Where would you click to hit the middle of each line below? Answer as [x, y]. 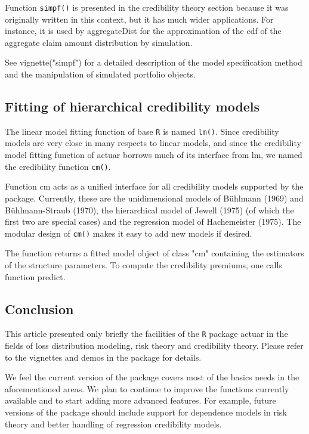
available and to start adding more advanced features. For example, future [140, 400]
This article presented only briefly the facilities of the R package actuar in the [146, 334]
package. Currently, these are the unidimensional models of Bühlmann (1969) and [154, 198]
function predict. [35, 276]
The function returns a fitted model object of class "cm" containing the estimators [154, 253]
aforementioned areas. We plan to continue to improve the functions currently [147, 388]
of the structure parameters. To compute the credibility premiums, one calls [143, 264]
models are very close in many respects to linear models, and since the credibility [153, 143]
